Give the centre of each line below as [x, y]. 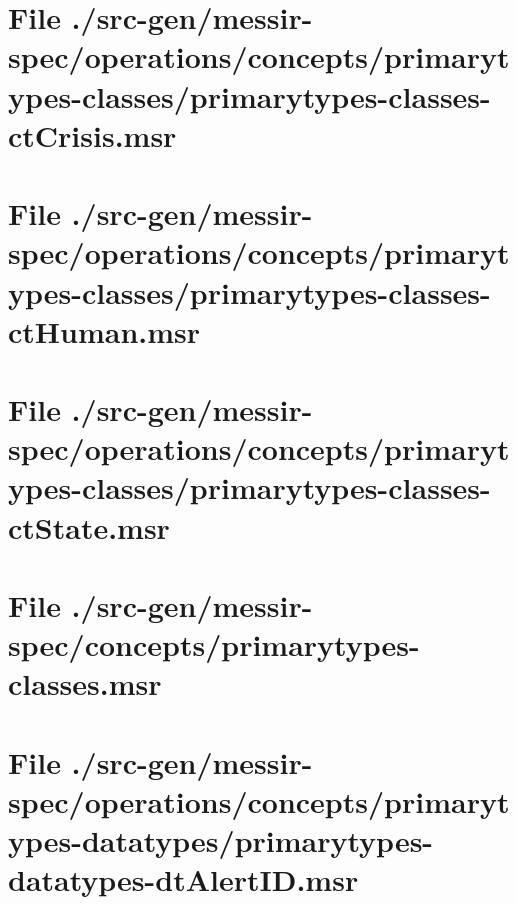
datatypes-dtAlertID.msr [183, 879]
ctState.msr [89, 526]
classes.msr [85, 683]
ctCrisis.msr [92, 134]
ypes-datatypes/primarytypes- [221, 840]
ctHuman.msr [104, 330]
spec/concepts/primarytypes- [214, 644]
